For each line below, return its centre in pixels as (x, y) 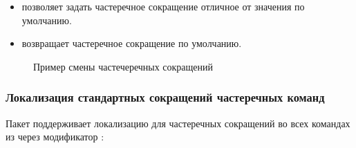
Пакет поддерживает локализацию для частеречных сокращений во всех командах (178, 123)
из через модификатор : (55, 137)
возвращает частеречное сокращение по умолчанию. (132, 43)
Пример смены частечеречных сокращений (123, 66)
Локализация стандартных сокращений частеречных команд (165, 97)
